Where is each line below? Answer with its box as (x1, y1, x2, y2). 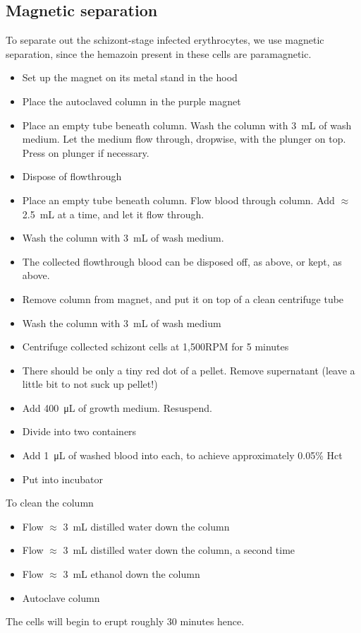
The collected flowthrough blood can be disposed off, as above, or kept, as (22, 254, 342, 268)
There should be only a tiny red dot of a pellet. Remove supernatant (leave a (22, 362, 355, 377)
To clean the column (6, 495, 94, 510)
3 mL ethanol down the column (63, 567, 200, 581)
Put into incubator (22, 471, 104, 486)
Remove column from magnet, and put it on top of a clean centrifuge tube (22, 291, 344, 306)
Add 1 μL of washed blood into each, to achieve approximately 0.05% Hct (22, 448, 343, 463)
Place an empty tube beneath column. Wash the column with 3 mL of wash (22, 117, 352, 132)
